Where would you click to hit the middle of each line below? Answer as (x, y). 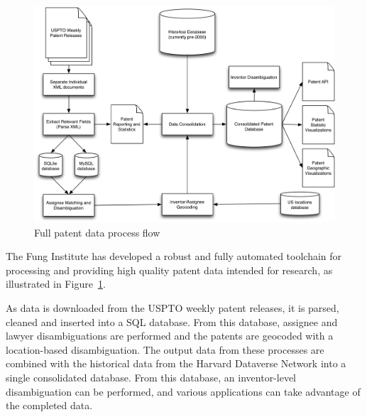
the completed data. (49, 405)
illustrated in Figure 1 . (56, 284)
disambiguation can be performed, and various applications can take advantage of (183, 391)
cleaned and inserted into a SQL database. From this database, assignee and (172, 321)
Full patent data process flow (97, 232)
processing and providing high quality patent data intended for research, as (169, 270)
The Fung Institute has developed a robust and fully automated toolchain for (174, 256)
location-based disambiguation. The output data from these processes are (165, 349)
